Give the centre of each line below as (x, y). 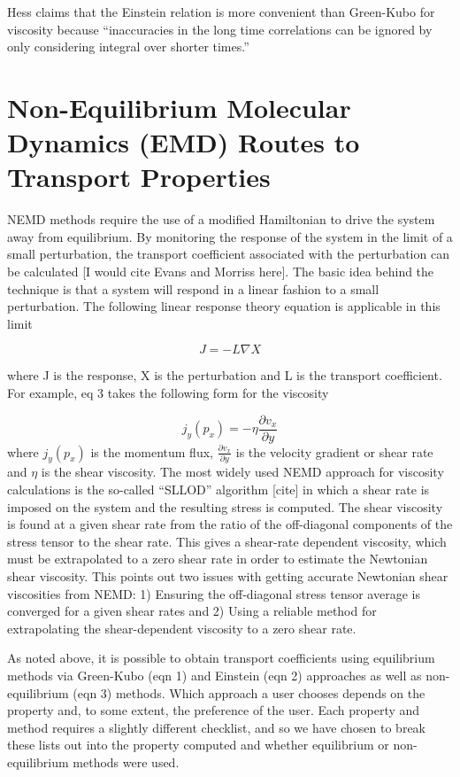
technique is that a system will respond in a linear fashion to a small (193, 288)
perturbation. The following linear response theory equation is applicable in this (224, 306)
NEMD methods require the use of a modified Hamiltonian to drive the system (221, 219)
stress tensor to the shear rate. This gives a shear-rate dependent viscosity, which (227, 541)
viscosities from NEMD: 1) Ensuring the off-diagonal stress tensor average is (214, 593)
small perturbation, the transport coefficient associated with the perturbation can (228, 254)
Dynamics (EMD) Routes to (184, 142)
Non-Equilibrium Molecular (179, 107)
